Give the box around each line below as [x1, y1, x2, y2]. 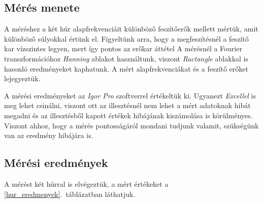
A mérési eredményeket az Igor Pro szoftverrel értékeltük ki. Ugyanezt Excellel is [4, 90, 256, 100]
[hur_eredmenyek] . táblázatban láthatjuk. [4, 188, 136, 199]
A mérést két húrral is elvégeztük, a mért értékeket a [4, 178, 169, 189]
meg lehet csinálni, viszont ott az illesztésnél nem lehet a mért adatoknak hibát [4, 100, 251, 111]
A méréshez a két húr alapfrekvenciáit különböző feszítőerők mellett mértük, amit [4, 23, 258, 34]
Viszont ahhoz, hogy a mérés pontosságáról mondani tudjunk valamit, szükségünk [4, 120, 259, 130]
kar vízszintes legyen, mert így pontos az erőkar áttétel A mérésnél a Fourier [4, 43, 242, 54]
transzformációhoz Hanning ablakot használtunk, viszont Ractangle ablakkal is [4, 53, 249, 63]
